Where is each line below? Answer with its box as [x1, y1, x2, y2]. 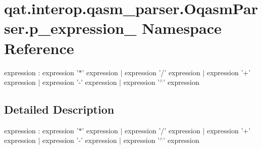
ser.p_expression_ [4, 18, 137, 38]
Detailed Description [4, 102, 115, 117]
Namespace [141, 18, 222, 38]
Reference [4, 37, 74, 58]
